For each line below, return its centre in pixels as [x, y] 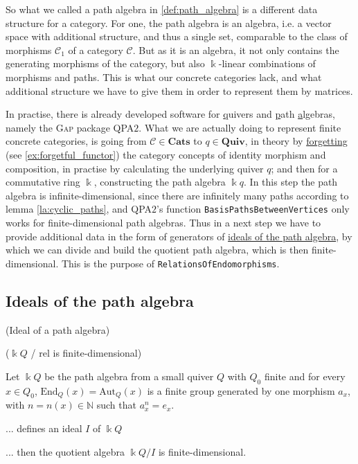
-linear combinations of [267, 63]
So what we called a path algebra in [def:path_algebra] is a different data [162, 9]
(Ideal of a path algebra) [58, 329]
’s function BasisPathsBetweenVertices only [253, 209]
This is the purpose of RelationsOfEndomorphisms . [170, 263]
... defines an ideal [44, 428]
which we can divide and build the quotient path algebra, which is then [157, 250]
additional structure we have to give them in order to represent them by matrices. [179, 90]
